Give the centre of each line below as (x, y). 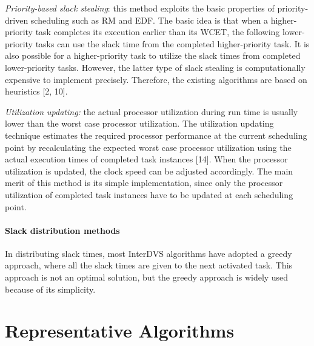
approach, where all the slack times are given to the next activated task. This (149, 265)
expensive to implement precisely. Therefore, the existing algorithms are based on (156, 79)
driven (17, 20)
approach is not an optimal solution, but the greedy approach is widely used (147, 277)
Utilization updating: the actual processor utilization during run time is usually (152, 111)
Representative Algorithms (120, 331)
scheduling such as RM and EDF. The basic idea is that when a (149, 20)
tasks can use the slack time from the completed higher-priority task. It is (172, 43)
